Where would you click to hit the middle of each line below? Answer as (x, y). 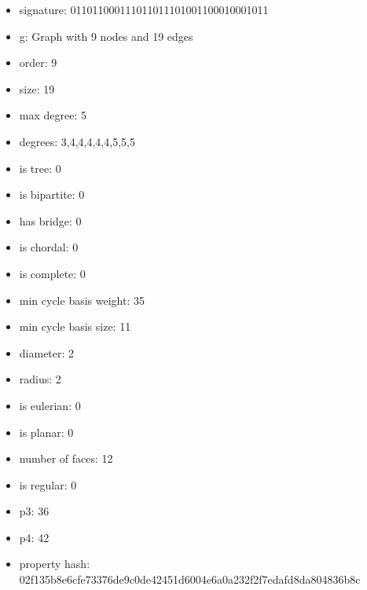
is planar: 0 (46, 432)
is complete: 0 (52, 273)
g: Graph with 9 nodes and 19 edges (106, 36)
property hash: (55, 564)
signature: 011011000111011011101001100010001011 (144, 9)
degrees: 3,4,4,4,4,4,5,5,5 (77, 141)
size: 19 (37, 88)
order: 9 (38, 62)
